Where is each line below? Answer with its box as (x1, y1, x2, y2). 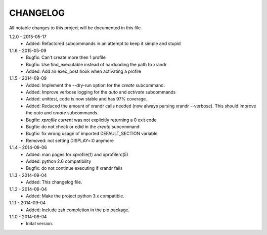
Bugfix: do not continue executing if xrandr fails (26, 165, 123, 171)
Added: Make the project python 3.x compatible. (26, 193, 125, 199)
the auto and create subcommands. (26, 110, 99, 116)
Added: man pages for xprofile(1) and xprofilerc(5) (26, 151, 129, 157)
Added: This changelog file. (26, 179, 83, 185)
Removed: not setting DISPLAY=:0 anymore (26, 138, 114, 143)
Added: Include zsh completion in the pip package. (26, 207, 130, 213)
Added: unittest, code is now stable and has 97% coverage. (26, 96, 148, 102)
